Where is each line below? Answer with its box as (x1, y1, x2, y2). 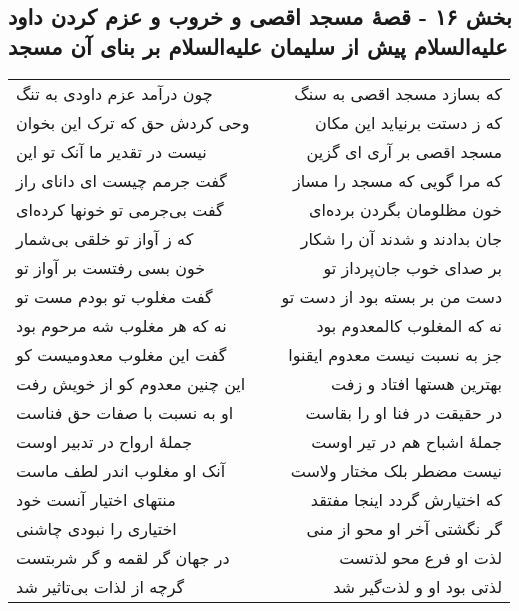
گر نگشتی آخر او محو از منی (306, 516, 503, 540)
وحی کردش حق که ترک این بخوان (16, 110, 250, 134)
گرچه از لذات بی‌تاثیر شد (16, 574, 185, 598)
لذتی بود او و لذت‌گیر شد (333, 574, 503, 598)
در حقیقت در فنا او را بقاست (305, 400, 503, 424)
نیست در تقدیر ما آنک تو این (16, 139, 207, 163)
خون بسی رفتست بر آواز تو (16, 255, 206, 279)
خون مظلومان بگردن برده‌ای (308, 197, 503, 221)
